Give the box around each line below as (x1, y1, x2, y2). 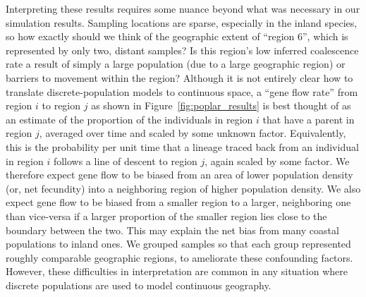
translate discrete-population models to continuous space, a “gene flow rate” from (6, 84, 358, 99)
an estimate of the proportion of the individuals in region (6, 111, 253, 126)
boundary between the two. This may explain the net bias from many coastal (6, 222, 339, 237)
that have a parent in (262, 111, 355, 126)
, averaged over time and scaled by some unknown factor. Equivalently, (39, 126, 346, 140)
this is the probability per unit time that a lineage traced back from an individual (6, 139, 359, 154)
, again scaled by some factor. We (205, 153, 350, 168)
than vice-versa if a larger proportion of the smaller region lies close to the (6, 208, 327, 223)
